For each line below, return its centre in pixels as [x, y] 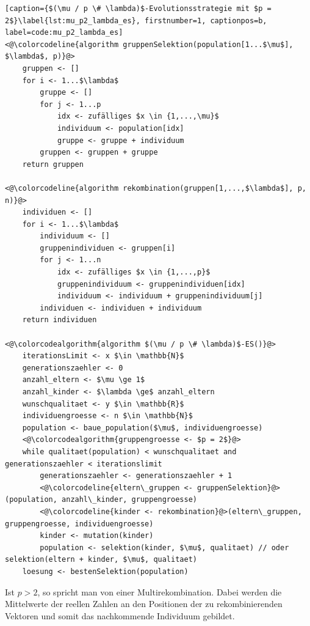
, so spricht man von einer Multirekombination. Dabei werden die [160, 591]
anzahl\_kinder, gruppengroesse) [129, 500]
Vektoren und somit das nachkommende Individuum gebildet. [120, 615]
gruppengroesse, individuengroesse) [79, 524]
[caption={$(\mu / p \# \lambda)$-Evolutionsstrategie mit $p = [138, 9]
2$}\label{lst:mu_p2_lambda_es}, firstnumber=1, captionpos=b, [136, 20]
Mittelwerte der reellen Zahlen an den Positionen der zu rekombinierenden [144, 604]
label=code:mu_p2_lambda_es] [64, 33]
